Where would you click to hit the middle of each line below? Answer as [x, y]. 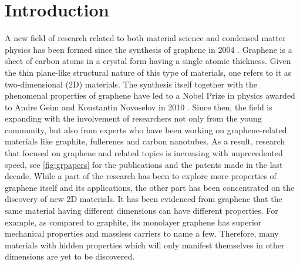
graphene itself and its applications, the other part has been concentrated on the [150, 187]
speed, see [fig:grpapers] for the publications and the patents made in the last [144, 164]
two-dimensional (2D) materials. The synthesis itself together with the [131, 84]
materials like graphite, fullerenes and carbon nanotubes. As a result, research [145, 141]
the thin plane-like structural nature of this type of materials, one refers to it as [148, 72]
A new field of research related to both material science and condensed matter [145, 38]
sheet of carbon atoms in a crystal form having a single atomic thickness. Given [148, 61]
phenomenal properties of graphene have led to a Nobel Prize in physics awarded [150, 95]
